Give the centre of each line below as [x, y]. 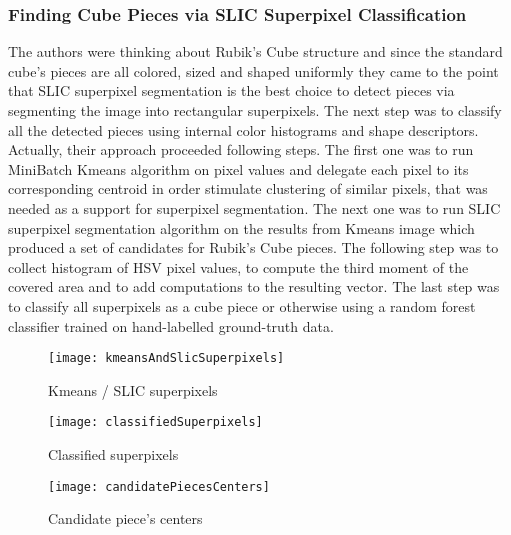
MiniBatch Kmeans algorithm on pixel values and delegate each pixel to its [238, 168]
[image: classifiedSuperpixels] [155, 422]
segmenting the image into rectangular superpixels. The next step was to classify [255, 110]
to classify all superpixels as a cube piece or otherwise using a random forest [242, 305]
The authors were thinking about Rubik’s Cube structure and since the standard [255, 51]
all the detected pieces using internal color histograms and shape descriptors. [243, 129]
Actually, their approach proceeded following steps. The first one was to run [241, 149]
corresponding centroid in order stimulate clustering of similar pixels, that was [248, 188]
